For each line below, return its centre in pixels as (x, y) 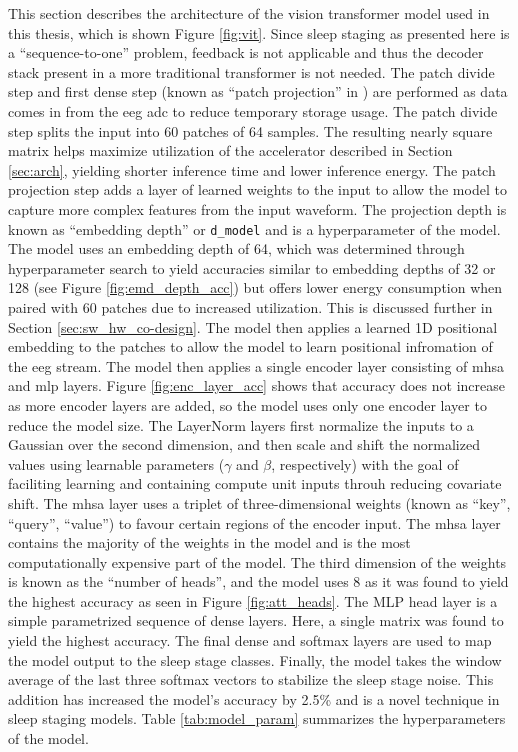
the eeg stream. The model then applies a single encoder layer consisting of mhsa (256, 365)
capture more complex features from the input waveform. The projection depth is (257, 208)
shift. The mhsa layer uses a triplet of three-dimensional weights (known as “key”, (259, 502)
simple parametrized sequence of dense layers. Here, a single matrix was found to (256, 620)
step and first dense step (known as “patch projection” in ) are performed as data (258, 91)
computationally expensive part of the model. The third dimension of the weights (257, 561)
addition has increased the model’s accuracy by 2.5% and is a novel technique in (254, 698)
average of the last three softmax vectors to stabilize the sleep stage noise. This (251, 679)
